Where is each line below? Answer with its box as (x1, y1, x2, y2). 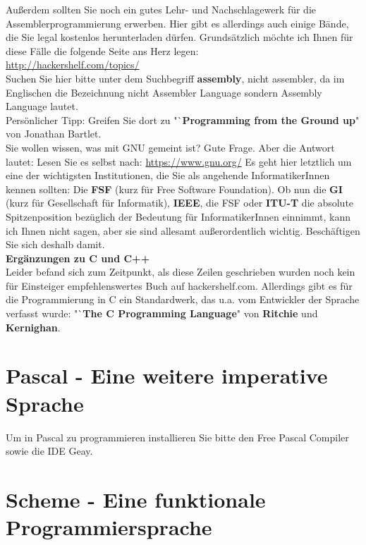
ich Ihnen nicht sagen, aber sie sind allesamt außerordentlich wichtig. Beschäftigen (6, 223, 360, 238)
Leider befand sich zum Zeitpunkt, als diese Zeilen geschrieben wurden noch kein (6, 264, 355, 279)
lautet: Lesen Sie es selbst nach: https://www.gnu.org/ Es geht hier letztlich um (6, 154, 352, 169)
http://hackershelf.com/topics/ (6, 57, 140, 72)
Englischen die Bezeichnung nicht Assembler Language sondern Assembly (6, 85, 322, 99)
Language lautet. (6, 99, 78, 114)
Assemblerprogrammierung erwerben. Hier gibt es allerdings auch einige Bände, (6, 16, 349, 30)
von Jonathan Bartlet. (6, 126, 102, 141)
